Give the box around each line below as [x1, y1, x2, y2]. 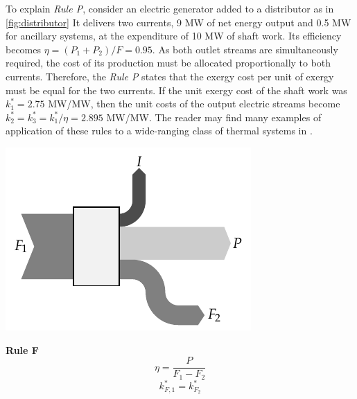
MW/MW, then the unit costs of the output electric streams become [48, 96, 340, 111]
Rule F [6, 342, 39, 357]
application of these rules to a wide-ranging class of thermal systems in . [6, 123, 313, 138]
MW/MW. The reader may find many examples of [106, 109, 322, 124]
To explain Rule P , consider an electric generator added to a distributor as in [6, 1, 334, 15]
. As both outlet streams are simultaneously [152, 42, 338, 56]
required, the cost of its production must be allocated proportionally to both [6, 55, 331, 70]
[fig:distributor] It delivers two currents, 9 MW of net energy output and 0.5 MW [6, 15, 351, 29]
